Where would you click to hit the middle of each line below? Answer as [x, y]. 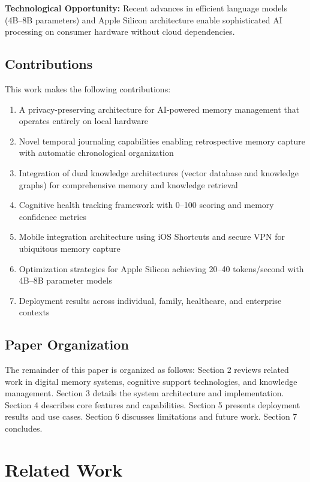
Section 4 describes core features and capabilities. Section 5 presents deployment [153, 404]
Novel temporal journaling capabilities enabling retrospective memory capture [162, 141]
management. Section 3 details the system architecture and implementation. [145, 393]
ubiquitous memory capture [70, 248]
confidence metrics [52, 216]
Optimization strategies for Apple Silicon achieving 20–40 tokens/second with [161, 268]
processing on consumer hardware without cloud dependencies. [120, 31]
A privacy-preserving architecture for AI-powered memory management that [159, 109]
